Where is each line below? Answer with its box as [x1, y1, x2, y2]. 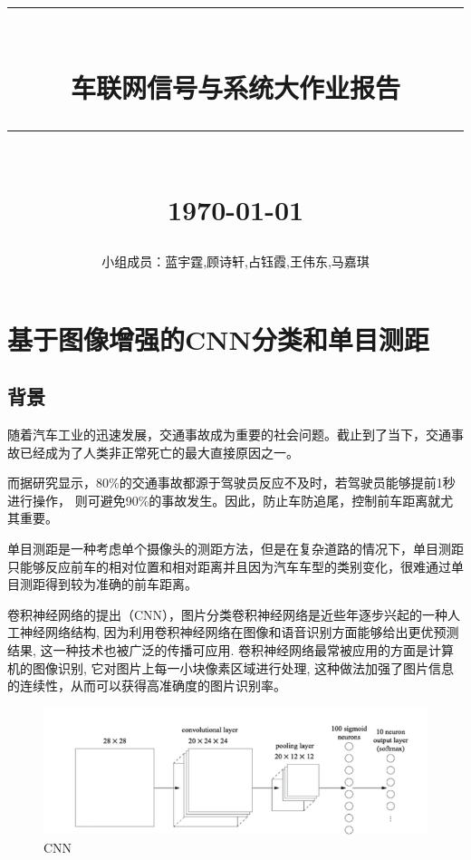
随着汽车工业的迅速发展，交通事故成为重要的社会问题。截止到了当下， [7, 425, 426, 444]
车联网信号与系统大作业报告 [70, 68, 400, 105]
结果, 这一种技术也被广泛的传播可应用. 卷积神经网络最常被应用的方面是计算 [7, 641, 455, 660]
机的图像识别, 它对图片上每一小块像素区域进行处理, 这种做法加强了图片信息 [7, 658, 455, 677]
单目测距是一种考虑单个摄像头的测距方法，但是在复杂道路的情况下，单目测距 [7, 539, 464, 558]
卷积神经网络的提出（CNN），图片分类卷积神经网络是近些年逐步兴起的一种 [7, 604, 448, 623]
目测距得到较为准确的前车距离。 [7, 575, 197, 594]
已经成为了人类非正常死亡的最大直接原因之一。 [19, 442, 299, 461]
